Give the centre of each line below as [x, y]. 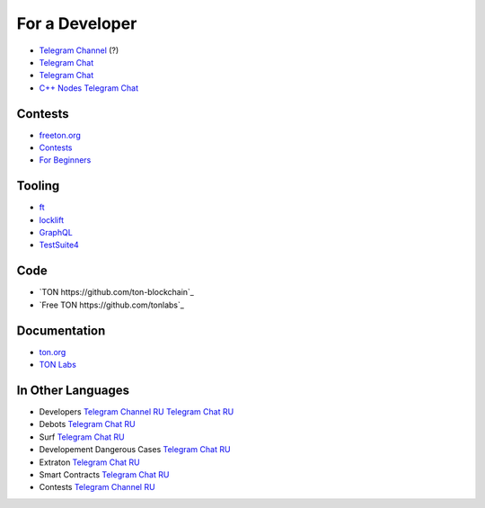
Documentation [61, 330]
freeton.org [60, 135]
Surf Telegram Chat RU [82, 437]
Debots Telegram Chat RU [87, 424]
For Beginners [65, 160]
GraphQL [56, 233]
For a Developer [77, 23]
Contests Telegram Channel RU [97, 487]
